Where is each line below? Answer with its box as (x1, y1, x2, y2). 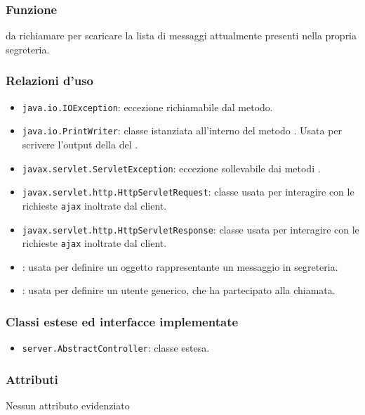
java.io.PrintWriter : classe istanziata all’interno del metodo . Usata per (22, 123, 343, 138)
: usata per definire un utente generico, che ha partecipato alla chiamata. (22, 283, 336, 298)
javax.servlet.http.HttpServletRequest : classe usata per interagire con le (22, 184, 354, 199)
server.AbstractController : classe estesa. (22, 340, 210, 355)
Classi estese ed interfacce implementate (6, 312, 239, 330)
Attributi (6, 370, 58, 388)
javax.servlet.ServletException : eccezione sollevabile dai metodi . (22, 160, 321, 175)
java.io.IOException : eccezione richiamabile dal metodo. (22, 99, 273, 114)
